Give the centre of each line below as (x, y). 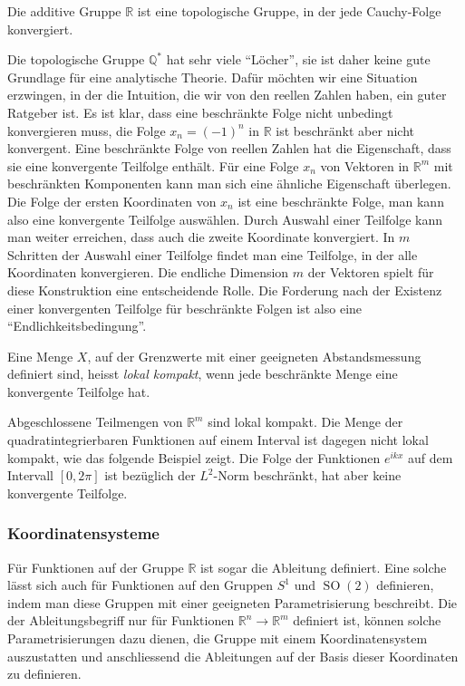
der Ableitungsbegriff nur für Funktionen (121, 620)
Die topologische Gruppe (76, 59)
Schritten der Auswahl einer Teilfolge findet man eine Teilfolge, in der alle (213, 254)
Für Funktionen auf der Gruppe (96, 567)
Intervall (30, 475)
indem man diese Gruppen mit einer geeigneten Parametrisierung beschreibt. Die (232, 602)
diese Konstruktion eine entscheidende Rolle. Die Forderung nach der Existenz (225, 290)
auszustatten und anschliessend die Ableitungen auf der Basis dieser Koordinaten (233, 656)
